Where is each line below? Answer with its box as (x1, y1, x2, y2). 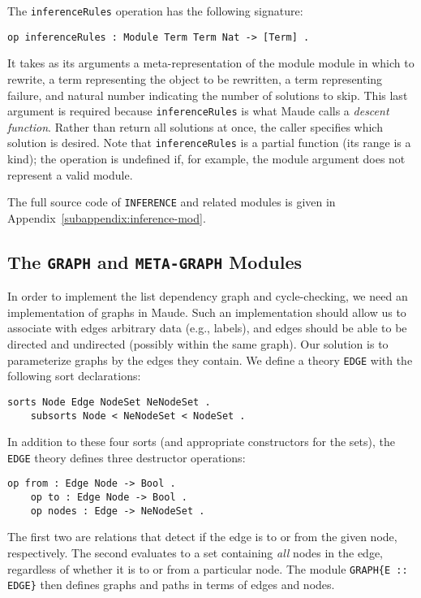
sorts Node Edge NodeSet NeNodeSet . (7, 396, 211, 408)
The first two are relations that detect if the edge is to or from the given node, (7, 528, 397, 545)
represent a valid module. (7, 166, 133, 183)
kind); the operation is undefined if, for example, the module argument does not (7, 150, 406, 167)
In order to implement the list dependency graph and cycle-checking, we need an (7, 288, 408, 305)
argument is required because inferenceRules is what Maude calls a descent (7, 102, 389, 119)
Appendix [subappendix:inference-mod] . (7, 209, 206, 226)
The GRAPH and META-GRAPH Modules (7, 249, 303, 274)
